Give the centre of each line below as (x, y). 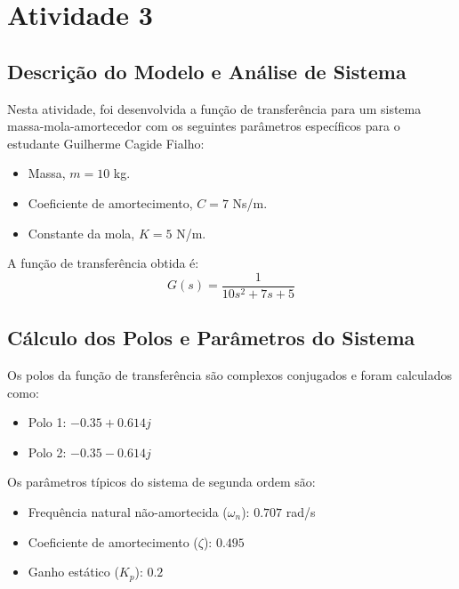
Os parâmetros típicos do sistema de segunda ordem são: (161, 482)
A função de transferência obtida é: (103, 263)
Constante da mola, (81, 233)
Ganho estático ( (73, 572)
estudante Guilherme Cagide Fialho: (106, 143)
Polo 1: (47, 422)
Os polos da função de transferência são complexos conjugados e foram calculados (229, 375)
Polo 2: (47, 452)
